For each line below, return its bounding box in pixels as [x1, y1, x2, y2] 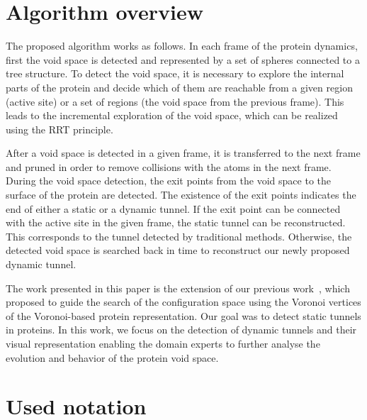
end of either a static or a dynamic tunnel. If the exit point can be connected [6, 201, 341, 216]
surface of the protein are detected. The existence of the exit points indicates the [6, 187, 356, 202]
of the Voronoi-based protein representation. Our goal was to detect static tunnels [6, 308, 361, 323]
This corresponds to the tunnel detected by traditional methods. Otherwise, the [6, 228, 352, 243]
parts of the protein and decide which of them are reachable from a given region [6, 79, 353, 94]
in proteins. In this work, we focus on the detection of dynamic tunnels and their [6, 322, 357, 337]
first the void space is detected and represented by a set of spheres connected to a [6, 52, 360, 67]
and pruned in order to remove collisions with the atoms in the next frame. [6, 159, 332, 174]
